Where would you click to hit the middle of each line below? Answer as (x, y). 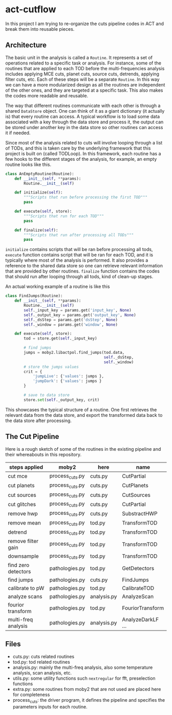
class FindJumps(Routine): (34, 296)
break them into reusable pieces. (40, 29)
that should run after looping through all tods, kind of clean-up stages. (79, 277)
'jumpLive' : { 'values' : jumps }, (68, 376)
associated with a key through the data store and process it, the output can (84, 122)
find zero (19, 565)
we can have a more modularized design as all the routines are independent (85, 85)
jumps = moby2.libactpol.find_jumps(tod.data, (74, 352)
